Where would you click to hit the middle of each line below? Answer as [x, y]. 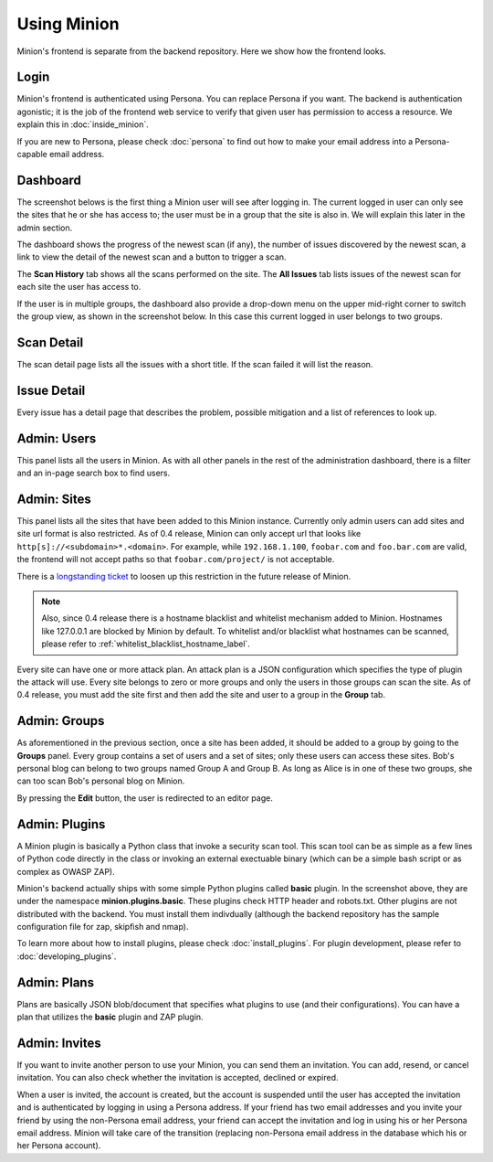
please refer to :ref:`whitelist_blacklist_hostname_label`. [146, 644]
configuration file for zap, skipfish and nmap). [103, 927]
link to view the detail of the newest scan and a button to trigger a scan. [152, 257]
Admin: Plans [56, 982]
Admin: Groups [61, 721]
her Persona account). [59, 1146]
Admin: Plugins [61, 824]
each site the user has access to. [79, 287]
